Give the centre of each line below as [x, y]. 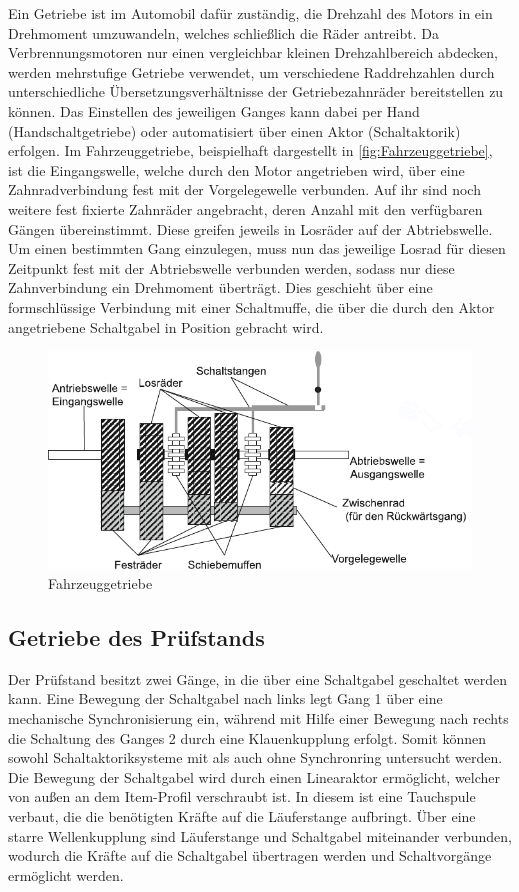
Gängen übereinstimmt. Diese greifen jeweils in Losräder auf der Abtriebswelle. [250, 228]
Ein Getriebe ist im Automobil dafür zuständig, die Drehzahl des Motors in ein [250, 13]
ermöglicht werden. [66, 874]
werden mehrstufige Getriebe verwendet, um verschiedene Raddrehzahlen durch [251, 71]
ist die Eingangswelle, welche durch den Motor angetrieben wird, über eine [236, 169]
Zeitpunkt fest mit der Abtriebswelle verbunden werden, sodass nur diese [231, 267]
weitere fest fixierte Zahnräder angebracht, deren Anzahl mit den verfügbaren [245, 208]
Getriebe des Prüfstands [136, 637]
